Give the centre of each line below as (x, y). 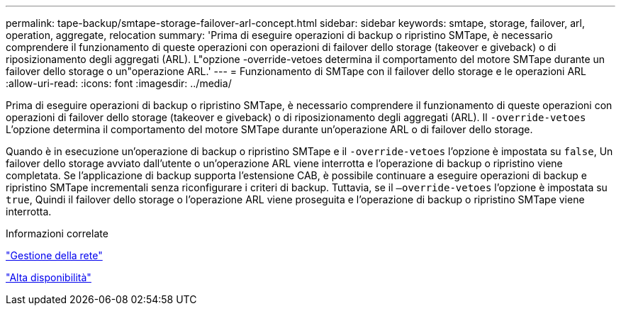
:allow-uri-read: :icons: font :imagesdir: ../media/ (119, 83)
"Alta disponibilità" (49, 277)
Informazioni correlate (57, 233)
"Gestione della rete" (54, 255)
